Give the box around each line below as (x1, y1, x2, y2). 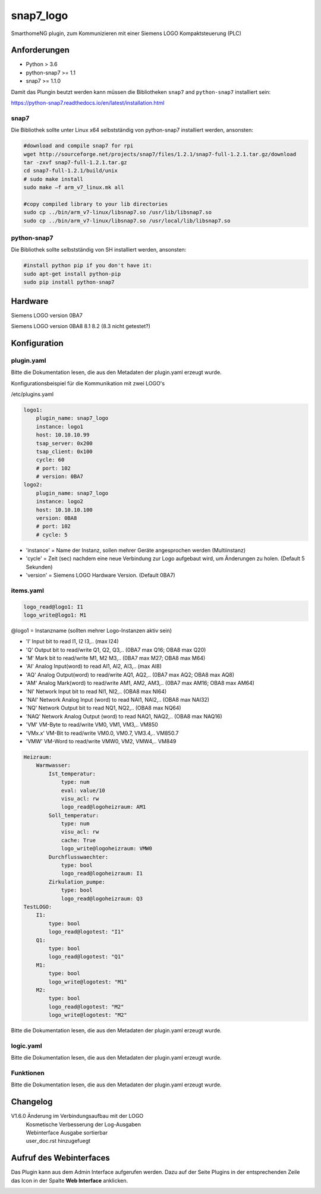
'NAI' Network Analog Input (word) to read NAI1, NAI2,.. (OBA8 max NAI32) (26, 696, 210, 703)
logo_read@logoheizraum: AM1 (61, 803, 146, 810)
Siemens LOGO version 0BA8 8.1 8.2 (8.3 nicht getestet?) (11, 323, 151, 330)
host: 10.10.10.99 (36, 432, 90, 438)
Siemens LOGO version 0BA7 (11, 312, 83, 319)
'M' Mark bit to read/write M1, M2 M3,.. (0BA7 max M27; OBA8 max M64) (26, 655, 206, 662)
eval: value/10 (61, 787, 105, 794)
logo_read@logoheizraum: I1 (61, 870, 143, 877)
